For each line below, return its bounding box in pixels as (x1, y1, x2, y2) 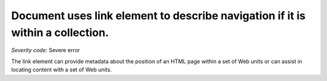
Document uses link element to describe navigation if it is (11, 9, 306, 22)
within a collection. (11, 26, 109, 39)
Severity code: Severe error (11, 47, 81, 54)
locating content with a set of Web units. (11, 66, 112, 73)
